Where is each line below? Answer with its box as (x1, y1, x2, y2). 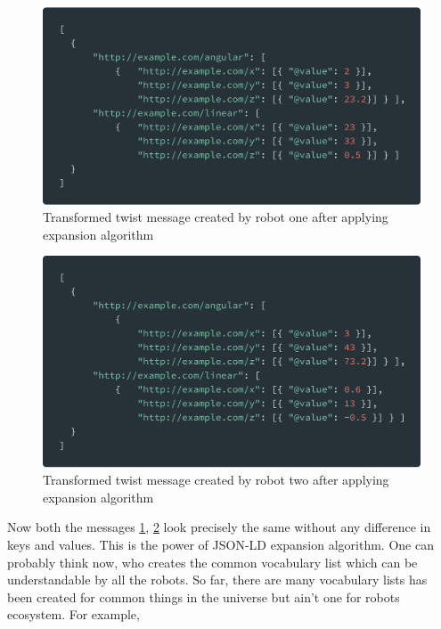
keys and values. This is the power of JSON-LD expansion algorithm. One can (7, 535, 434, 553)
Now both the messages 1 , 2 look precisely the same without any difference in (7, 518, 431, 536)
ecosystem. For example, (7, 605, 140, 624)
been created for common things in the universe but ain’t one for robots (7, 587, 400, 606)
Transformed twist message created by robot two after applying (43, 470, 389, 489)
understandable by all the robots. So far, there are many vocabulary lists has (7, 570, 428, 589)
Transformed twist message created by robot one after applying (43, 208, 388, 226)
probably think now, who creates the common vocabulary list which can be (7, 552, 418, 571)
